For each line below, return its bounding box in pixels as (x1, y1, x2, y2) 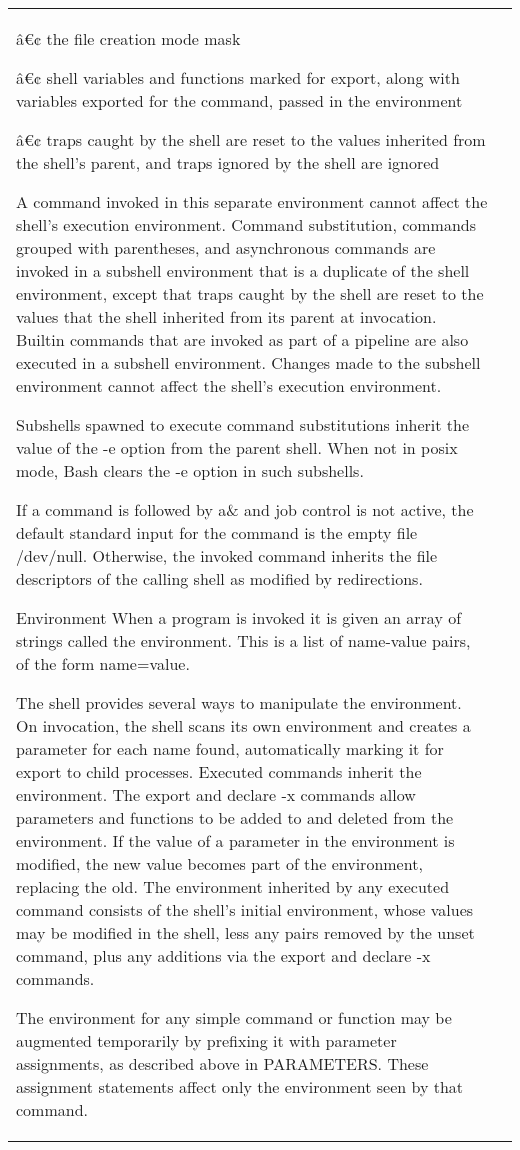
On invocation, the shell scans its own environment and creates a (16, 714, 471, 737)
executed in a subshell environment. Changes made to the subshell (16, 351, 481, 374)
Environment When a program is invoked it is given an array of (16, 606, 462, 629)
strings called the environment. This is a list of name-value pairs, (16, 629, 471, 652)
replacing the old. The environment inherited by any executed (16, 875, 450, 898)
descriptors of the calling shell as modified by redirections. (16, 567, 423, 590)
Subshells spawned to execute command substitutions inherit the (16, 413, 470, 436)
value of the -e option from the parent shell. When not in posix (16, 436, 458, 459)
